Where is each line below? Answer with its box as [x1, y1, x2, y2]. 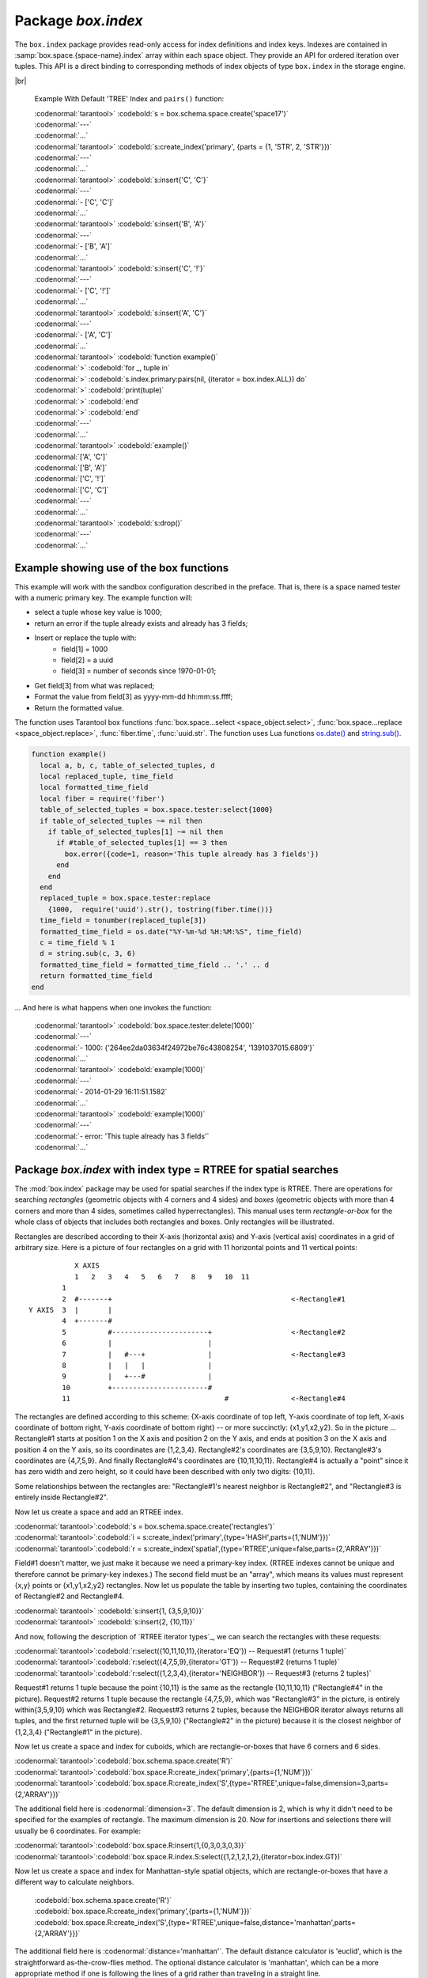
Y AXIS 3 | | [28, 1305, 112, 1314]
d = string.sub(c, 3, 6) [40, 949, 136, 958]
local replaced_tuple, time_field [40, 772, 174, 781]
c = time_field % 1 [40, 938, 115, 947]
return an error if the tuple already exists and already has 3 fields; [34, 618, 248, 628]
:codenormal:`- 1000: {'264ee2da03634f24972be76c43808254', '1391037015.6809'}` [34, 1043, 316, 1052]
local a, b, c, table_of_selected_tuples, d [40, 760, 215, 770]
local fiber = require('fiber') [40, 794, 165, 803]
